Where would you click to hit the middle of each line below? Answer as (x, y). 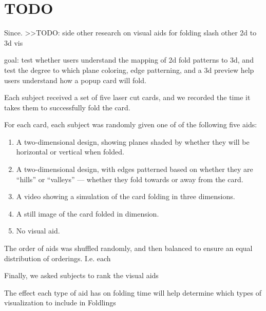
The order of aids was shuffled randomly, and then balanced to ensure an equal (128, 248)
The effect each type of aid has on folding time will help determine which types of (133, 292)
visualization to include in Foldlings (60, 303)
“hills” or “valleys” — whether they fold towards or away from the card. (130, 179)
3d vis (14, 42)
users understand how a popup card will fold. (75, 80)
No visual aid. (38, 231)
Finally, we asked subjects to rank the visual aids (81, 275)
